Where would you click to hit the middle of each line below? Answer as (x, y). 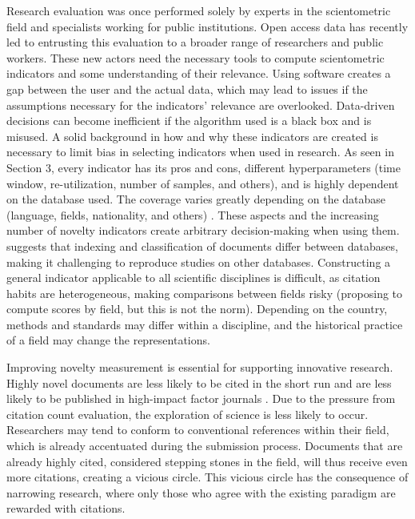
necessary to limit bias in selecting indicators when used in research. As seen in (200, 152)
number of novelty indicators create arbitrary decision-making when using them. (203, 230)
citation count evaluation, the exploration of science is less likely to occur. (188, 414)
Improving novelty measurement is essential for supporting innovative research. (200, 367)
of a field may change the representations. (108, 340)
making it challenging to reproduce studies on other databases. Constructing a (199, 262)
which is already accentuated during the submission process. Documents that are (205, 446)
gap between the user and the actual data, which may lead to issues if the (187, 89)
